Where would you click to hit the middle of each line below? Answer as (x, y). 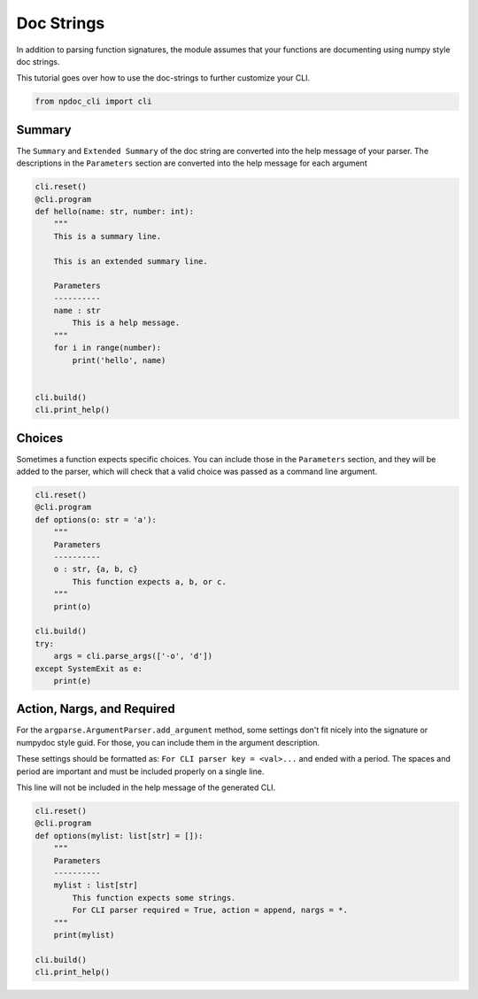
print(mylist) (84, 935)
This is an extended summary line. (131, 261)
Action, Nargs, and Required (96, 709)
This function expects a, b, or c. (150, 581)
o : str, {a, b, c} (96, 569)
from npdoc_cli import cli (93, 101)
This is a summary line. (108, 236)
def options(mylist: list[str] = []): (119, 836)
